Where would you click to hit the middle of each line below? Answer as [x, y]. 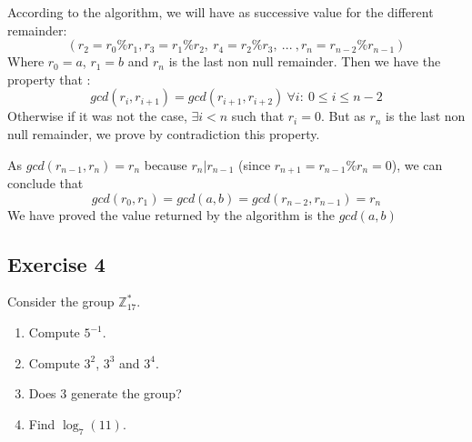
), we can [417, 164]
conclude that [45, 183]
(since [255, 164]
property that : [49, 79]
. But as [343, 116]
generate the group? [126, 393]
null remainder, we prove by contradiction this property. [164, 133]
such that [258, 116]
